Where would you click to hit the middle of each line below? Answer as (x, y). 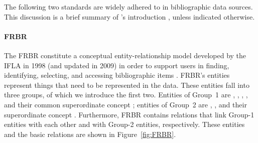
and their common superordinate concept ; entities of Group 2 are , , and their (125, 104)
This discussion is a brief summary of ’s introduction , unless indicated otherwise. (130, 16)
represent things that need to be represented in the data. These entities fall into (127, 85)
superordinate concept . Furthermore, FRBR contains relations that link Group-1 (129, 114)
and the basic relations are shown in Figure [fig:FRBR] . (90, 134)
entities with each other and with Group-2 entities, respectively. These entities (124, 124)
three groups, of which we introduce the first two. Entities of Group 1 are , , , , (126, 95)
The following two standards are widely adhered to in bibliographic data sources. (128, 7)
